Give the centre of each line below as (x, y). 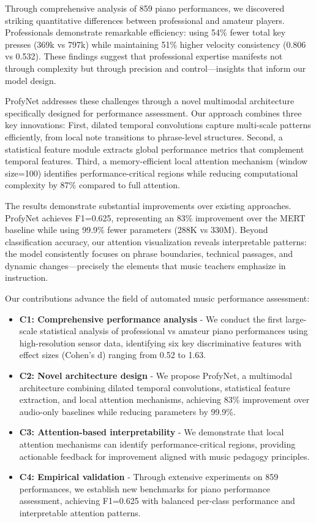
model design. (31, 80)
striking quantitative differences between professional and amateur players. (145, 20)
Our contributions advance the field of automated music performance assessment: (157, 298)
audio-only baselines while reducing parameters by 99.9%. (127, 411)
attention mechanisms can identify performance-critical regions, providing (157, 444)
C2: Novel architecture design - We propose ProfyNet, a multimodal (156, 376)
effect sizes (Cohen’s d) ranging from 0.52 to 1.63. (113, 355)
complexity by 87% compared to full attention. (92, 185)
